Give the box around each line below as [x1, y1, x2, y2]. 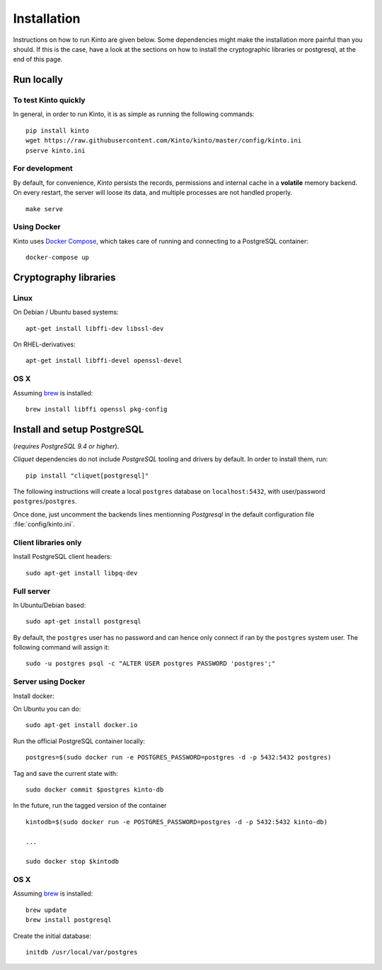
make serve [25, 205, 64, 213]
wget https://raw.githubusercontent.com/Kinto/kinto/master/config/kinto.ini [25, 137, 302, 145]
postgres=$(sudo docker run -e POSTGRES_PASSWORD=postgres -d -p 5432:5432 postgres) [25, 753, 332, 762]
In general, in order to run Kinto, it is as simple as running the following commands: [13, 110, 255, 118]
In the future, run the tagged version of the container [13, 801, 167, 810]
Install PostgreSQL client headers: [13, 553, 112, 561]
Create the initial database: [13, 932, 92, 940]
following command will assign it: [13, 643, 110, 652]
